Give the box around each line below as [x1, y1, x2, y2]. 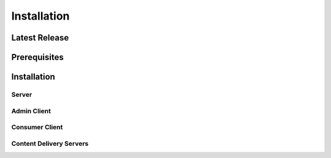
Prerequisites [11, 52, 64, 62]
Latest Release [11, 32, 69, 43]
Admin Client [11, 107, 51, 115]
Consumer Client [11, 123, 63, 132]
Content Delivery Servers [11, 139, 89, 148]
